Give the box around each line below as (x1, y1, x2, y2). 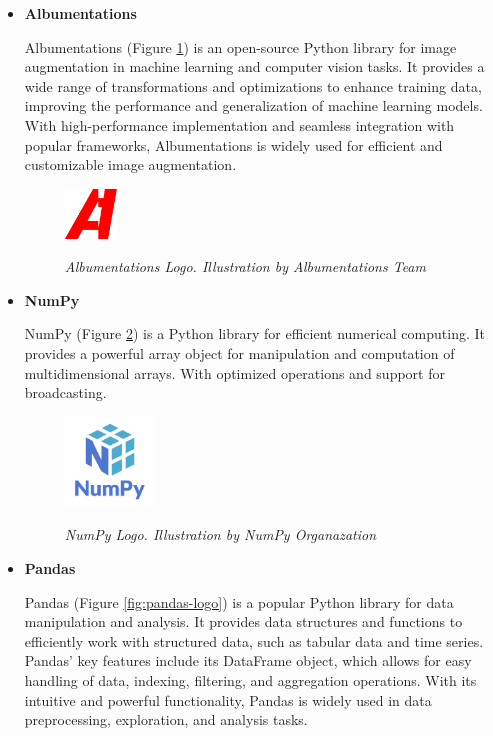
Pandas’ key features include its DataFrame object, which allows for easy (24, 650, 472, 671)
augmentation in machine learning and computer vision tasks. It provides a (24, 56, 485, 77)
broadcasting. (24, 382, 107, 403)
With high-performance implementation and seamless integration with (24, 114, 455, 135)
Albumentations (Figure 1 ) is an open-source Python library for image (24, 36, 457, 57)
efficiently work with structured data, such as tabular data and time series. (24, 630, 484, 651)
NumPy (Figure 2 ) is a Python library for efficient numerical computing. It (24, 323, 485, 344)
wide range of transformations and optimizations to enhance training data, (24, 75, 482, 96)
